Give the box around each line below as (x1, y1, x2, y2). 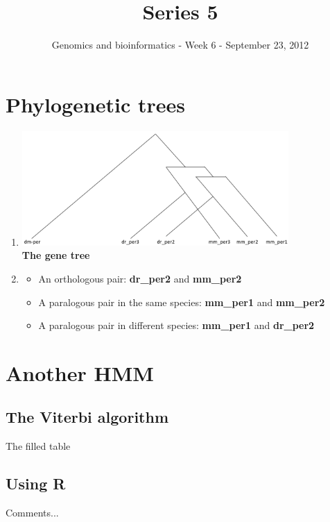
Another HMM (6, 358, 154, 387)
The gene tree (21, 248, 90, 262)
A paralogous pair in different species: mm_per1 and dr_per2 (38, 318, 315, 332)
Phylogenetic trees (6, 90, 186, 118)
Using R (6, 473, 66, 494)
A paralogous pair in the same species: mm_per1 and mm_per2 (38, 294, 325, 309)
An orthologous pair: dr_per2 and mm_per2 (38, 271, 242, 285)
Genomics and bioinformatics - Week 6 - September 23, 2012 (51, 37, 309, 52)
